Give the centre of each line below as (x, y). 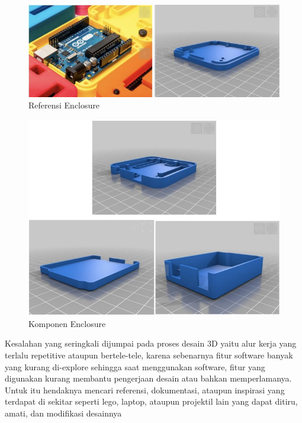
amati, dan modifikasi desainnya (63, 413)
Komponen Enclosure (67, 323)
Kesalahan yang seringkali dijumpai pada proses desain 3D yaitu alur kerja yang (151, 343)
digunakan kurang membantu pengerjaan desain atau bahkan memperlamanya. (148, 378)
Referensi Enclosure (64, 105)
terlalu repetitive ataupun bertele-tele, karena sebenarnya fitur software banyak (149, 355)
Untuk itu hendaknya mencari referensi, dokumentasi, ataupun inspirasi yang (145, 390)
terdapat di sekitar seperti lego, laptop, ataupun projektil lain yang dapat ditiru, (151, 401)
